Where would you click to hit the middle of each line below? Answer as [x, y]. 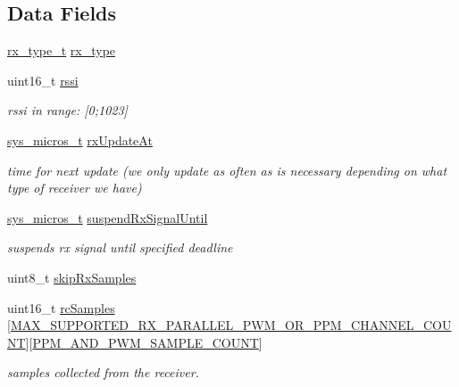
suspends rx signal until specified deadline [120, 247]
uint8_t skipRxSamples [72, 277]
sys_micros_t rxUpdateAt [80, 140]
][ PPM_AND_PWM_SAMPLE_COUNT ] [144, 342]
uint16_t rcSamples [61, 307]
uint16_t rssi [43, 80]
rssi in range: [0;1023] [67, 110]
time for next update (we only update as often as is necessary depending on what [227, 170]
